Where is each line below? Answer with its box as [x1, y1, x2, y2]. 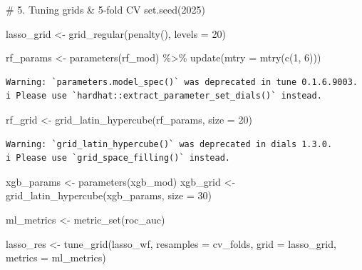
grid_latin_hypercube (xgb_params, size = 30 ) [6, 188, 212, 203]
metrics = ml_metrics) [6, 250, 106, 265]
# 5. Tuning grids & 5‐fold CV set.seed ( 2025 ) [6, 2, 205, 16]
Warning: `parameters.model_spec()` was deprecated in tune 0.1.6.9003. [6, 76, 358, 87]
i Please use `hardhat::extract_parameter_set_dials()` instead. [6, 91, 322, 101]
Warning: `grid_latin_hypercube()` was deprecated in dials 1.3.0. [6, 139, 333, 149]
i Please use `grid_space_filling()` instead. [6, 153, 230, 164]
